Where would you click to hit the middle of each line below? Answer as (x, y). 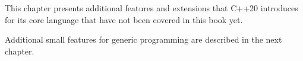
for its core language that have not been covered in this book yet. (124, 19)
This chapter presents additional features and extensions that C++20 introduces (151, 8)
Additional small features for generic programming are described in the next (143, 39)
